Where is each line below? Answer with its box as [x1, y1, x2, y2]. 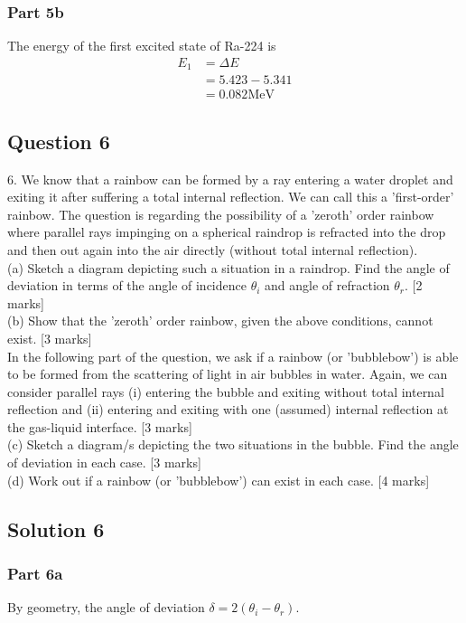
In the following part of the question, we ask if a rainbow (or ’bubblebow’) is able [7, 346, 459, 365]
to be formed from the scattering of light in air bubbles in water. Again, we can [7, 364, 448, 383]
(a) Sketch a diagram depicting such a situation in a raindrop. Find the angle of [7, 258, 450, 277]
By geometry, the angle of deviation [7, 598, 205, 617]
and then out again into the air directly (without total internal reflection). [7, 240, 418, 259]
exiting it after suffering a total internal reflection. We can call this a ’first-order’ [7, 187, 454, 206]
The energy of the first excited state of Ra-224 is [7, 36, 276, 55]
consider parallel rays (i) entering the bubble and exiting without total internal [7, 382, 444, 401]
